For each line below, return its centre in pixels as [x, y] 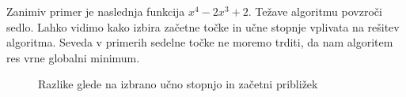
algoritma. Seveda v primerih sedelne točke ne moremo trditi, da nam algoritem [200, 42]
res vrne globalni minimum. [73, 57]
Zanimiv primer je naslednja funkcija [96, 11]
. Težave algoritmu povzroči [315, 11]
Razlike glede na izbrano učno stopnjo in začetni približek [178, 84]
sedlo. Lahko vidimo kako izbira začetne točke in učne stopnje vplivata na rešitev [203, 26]
